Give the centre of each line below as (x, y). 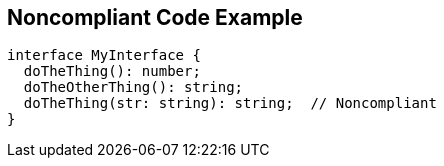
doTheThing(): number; (112, 71)
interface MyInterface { (104, 55)
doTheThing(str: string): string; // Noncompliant (230, 103)
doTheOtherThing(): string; (133, 87)
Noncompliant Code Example (155, 17)
